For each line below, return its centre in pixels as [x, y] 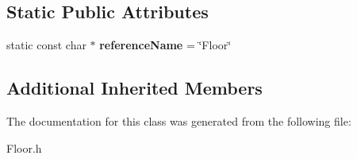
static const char [46, 45]
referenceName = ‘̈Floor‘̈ [165, 45]
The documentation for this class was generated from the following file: [179, 121]
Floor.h [24, 147]
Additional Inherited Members [134, 88]
